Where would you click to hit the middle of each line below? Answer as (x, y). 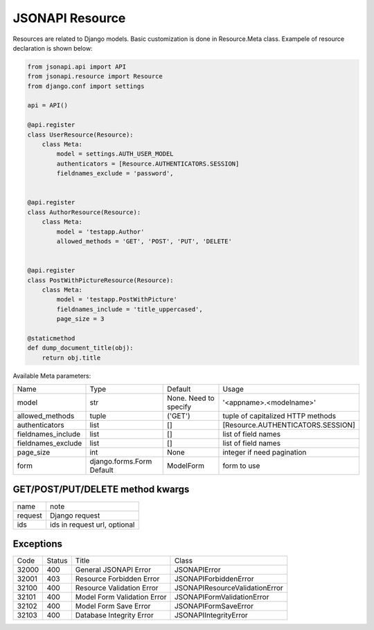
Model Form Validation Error (121, 597)
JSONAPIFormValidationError (222, 597)
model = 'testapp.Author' (100, 231)
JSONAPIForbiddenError (214, 579)
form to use (241, 466)
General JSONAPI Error (113, 570)
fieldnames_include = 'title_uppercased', (130, 309)
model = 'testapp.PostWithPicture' (117, 299)
